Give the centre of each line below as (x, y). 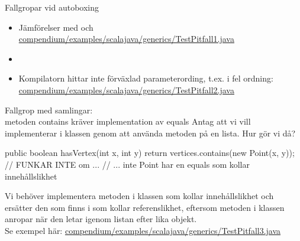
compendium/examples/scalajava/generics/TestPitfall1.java (126, 39)
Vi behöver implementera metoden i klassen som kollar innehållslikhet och (139, 196)
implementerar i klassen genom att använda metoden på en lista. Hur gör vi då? (150, 133)
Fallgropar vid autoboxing (52, 7)
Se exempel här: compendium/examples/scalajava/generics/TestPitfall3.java (143, 230)
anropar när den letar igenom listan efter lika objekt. (101, 219)
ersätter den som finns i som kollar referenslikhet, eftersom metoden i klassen (145, 207)
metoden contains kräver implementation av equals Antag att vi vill (128, 121)
